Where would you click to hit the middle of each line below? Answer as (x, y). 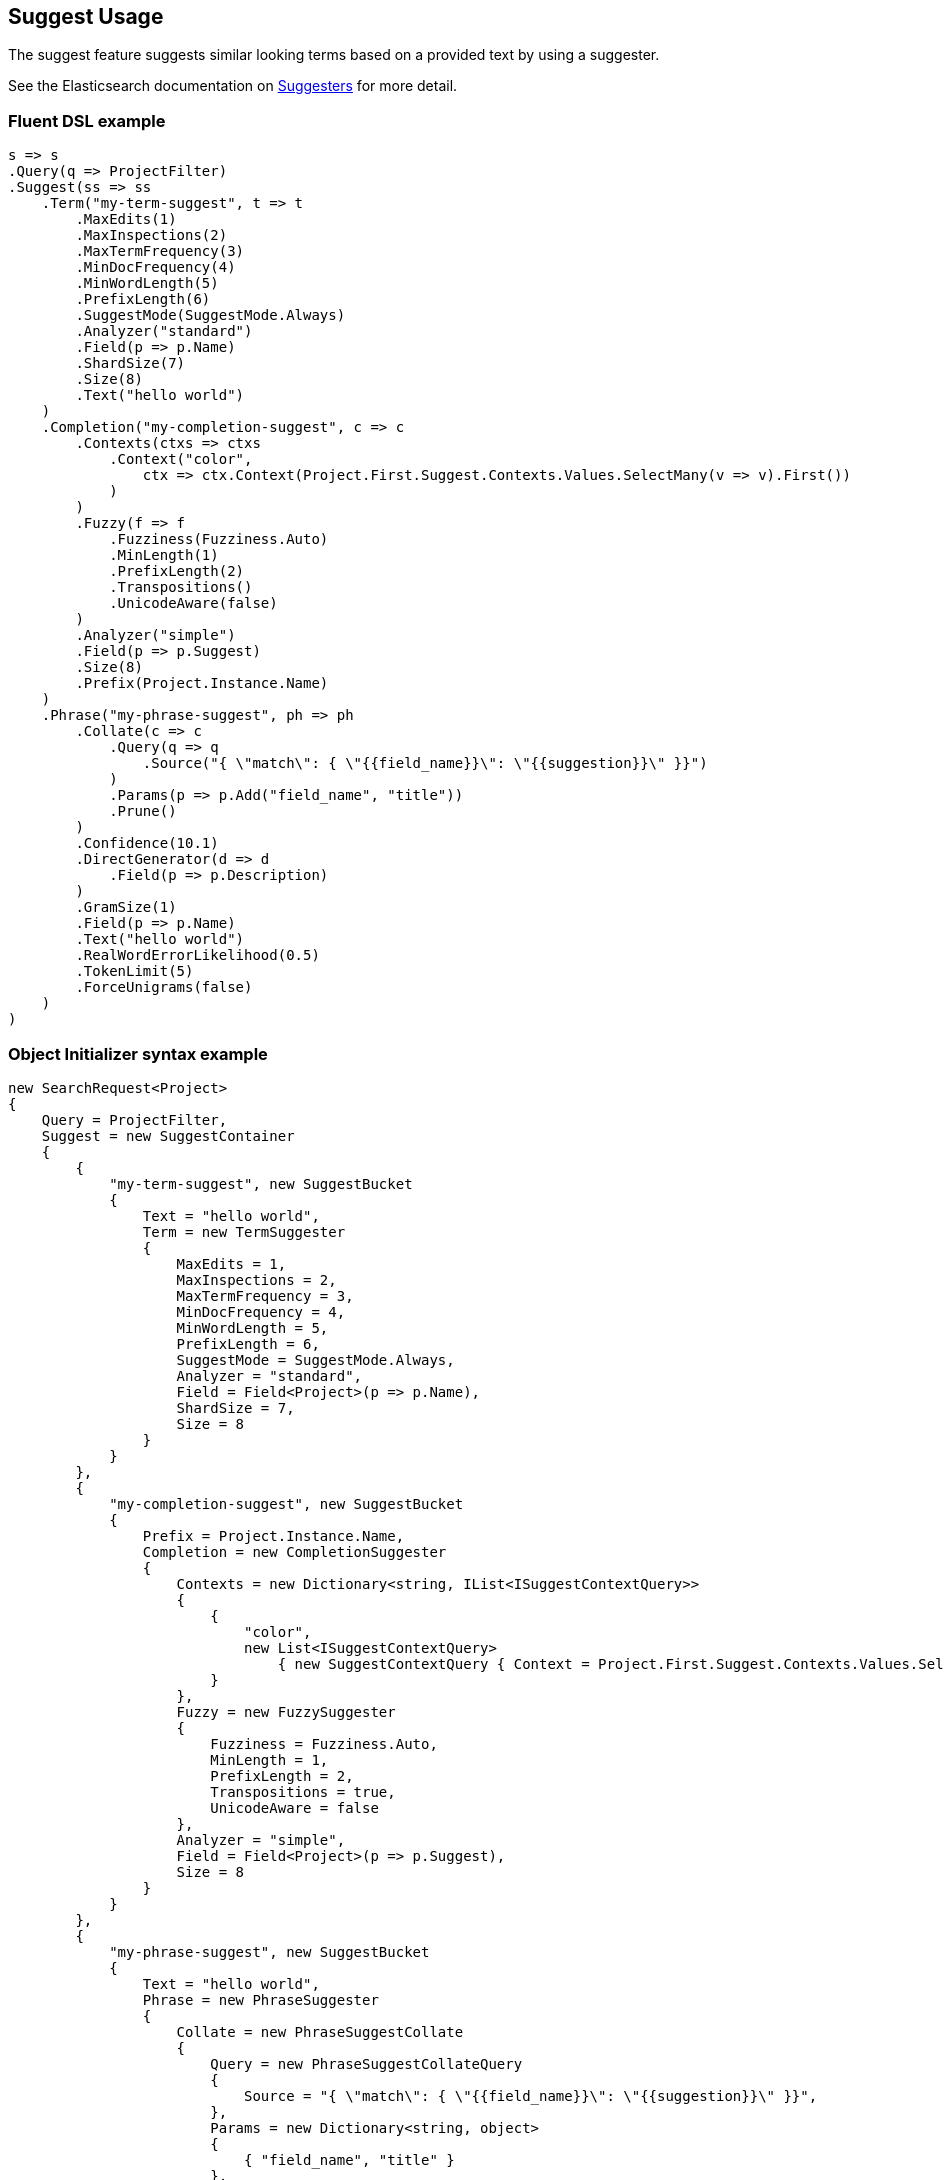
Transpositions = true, (303, 1791)
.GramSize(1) (126, 907)
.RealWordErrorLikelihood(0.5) (197, 955)
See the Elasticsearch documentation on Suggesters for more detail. (233, 86)
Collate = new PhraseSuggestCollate (320, 2031)
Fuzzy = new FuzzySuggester (286, 1711)
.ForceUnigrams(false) (164, 987)
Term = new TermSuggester (244, 1231)
